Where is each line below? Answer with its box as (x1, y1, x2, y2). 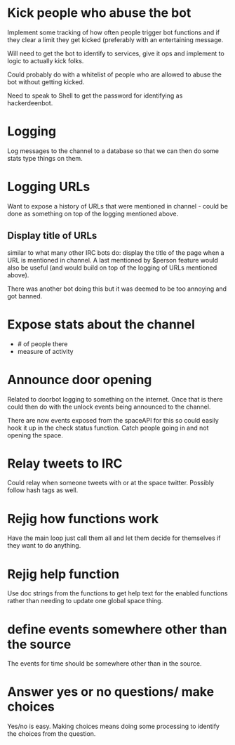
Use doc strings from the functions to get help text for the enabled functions (7, 589, 228, 598)
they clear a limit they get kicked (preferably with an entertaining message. (7, 35, 224, 44)
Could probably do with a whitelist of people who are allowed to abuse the (7, 70, 222, 79)
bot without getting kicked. (7, 77, 85, 86)
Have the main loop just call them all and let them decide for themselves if (7, 534, 221, 542)
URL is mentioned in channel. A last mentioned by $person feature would (7, 256, 219, 264)
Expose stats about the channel (7, 316, 195, 332)
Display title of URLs (7, 230, 98, 242)
